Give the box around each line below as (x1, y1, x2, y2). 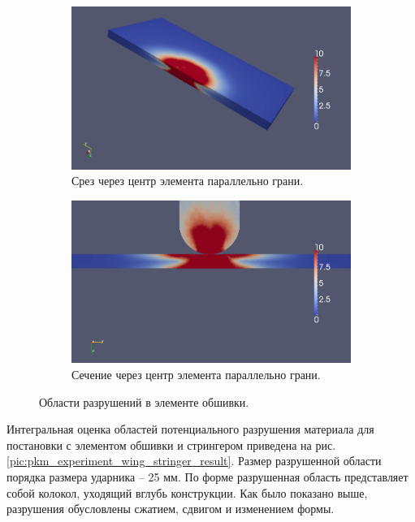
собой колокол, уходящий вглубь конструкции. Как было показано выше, (6, 484, 368, 501)
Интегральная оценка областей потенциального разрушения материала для (6, 421, 374, 438)
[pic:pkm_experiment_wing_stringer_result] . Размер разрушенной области (6, 452, 382, 469)
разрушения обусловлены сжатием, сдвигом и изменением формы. (6, 500, 335, 517)
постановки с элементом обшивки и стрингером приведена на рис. (6, 436, 336, 453)
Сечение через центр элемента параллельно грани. (71, 366, 321, 383)
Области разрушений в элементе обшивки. (39, 393, 249, 410)
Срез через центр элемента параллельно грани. (71, 172, 304, 189)
